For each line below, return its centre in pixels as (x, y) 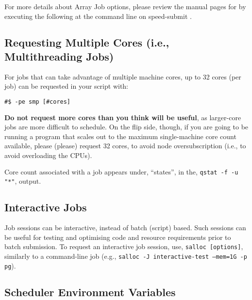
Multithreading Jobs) (59, 56)
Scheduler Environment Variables (90, 292)
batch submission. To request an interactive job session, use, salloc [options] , (124, 246)
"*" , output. (23, 181)
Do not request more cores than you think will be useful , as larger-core (123, 117)
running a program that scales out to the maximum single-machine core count (120, 136)
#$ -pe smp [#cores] (38, 102)
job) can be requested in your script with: (67, 86)
